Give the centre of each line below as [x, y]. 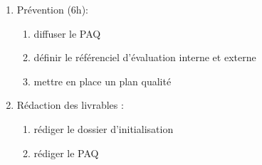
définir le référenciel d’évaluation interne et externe [145, 57]
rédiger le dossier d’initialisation [104, 128]
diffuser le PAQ [67, 33]
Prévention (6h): [52, 9]
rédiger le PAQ [66, 153]
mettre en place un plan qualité [103, 81]
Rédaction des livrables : [70, 105]
